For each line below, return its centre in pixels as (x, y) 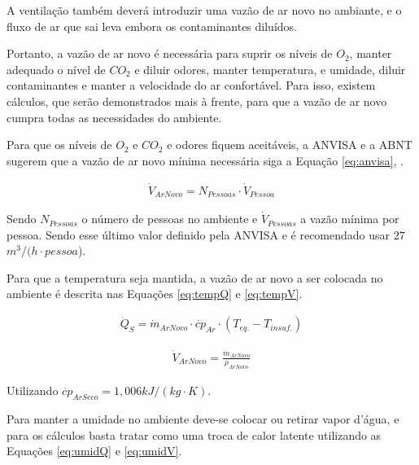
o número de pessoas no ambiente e (170, 219)
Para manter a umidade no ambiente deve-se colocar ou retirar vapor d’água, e (203, 419)
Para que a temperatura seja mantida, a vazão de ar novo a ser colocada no (195, 277)
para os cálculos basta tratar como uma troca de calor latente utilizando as (194, 434)
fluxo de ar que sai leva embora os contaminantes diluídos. (152, 26)
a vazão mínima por (350, 219)
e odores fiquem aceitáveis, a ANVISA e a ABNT (290, 145)
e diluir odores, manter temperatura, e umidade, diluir (270, 69)
